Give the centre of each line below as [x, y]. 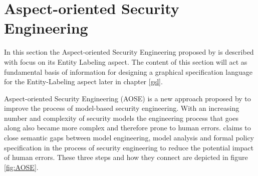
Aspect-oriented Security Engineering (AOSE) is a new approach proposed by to [127, 98]
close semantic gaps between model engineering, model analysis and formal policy [129, 138]
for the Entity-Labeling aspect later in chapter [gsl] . [83, 81]
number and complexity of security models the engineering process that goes [121, 118]
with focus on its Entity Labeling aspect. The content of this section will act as [126, 61]
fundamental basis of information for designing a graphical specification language [128, 71]
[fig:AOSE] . [21, 167]
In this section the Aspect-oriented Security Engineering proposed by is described [129, 52]
